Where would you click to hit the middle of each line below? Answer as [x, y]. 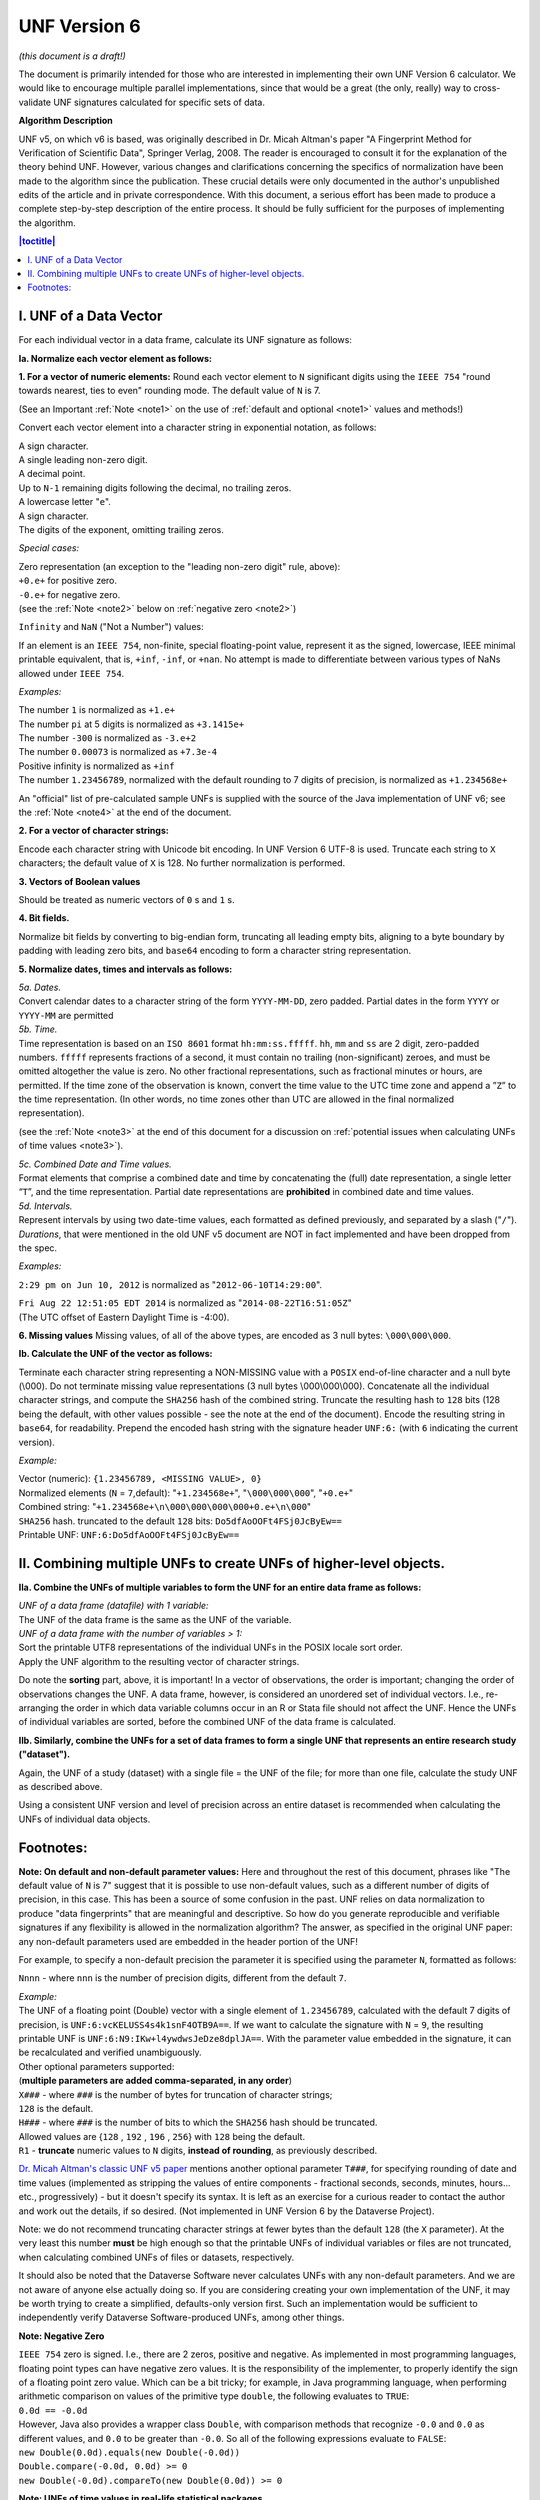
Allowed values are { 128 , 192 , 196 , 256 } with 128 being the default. [161, 2136]
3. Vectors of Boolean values [79, 881]
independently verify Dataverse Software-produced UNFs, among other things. [181, 2317]
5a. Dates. [40, 987]
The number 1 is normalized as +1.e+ [96, 710]
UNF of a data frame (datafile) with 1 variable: [113, 1606]
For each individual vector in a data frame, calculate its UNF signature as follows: [185, 340]
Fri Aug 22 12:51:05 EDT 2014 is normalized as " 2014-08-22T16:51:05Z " [185, 1303]
